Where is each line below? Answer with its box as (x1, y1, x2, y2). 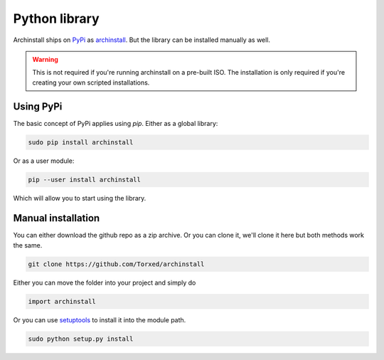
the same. (13, 240, 43, 249)
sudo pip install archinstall (28, 138, 134, 146)
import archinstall (28, 297, 96, 305)
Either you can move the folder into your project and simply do (13, 278, 196, 287)
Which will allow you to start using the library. (13, 194, 146, 202)
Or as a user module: (13, 157, 75, 165)
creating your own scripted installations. (32, 78, 150, 87)
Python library (13, 11, 100, 26)
